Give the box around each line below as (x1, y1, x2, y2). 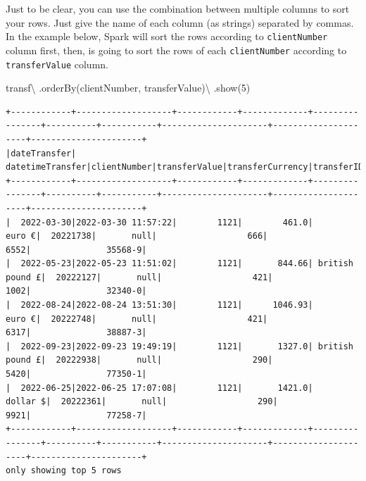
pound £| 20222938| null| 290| (6, 355, 273, 366)
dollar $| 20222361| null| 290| (6, 396, 278, 407)
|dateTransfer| (6, 148, 77, 158)
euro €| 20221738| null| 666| (6, 231, 268, 242)
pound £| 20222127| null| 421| (6, 272, 273, 282)
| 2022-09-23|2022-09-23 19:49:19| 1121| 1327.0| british (6, 341, 353, 351)
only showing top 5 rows (6, 466, 122, 476)
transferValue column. (6, 56, 108, 71)
